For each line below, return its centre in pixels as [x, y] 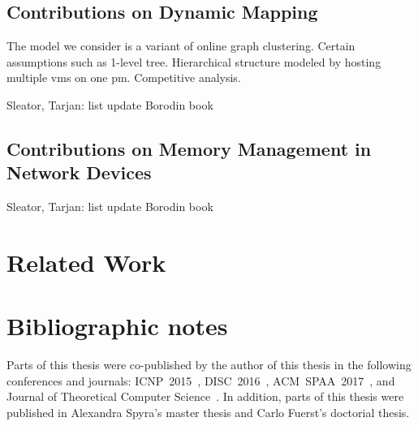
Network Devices [79, 172]
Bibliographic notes [117, 326]
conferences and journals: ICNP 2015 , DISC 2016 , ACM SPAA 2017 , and [201, 380]
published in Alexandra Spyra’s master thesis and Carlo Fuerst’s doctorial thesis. [208, 413]
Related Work [86, 262]
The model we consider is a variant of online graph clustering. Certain [181, 46]
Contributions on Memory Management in [189, 148]
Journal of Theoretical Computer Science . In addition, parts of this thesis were [205, 396]
